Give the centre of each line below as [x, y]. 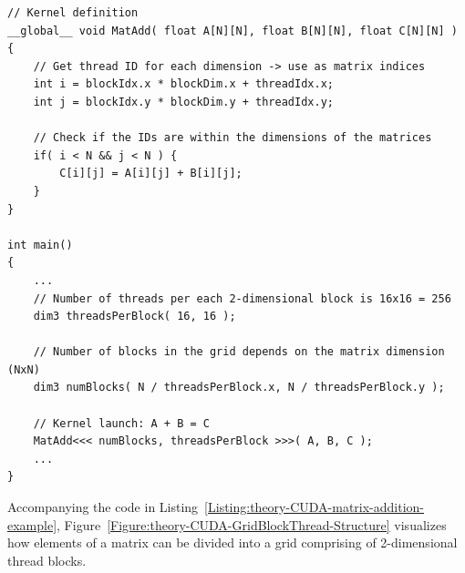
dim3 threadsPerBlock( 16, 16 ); [134, 317]
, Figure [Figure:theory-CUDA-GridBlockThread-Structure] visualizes [252, 524]
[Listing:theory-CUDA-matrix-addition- [315, 507]
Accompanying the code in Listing [103, 507]
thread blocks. [47, 560]
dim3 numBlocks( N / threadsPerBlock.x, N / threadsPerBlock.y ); [239, 388]
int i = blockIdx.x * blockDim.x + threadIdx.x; [183, 84]
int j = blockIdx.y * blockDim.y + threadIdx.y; [183, 102]
